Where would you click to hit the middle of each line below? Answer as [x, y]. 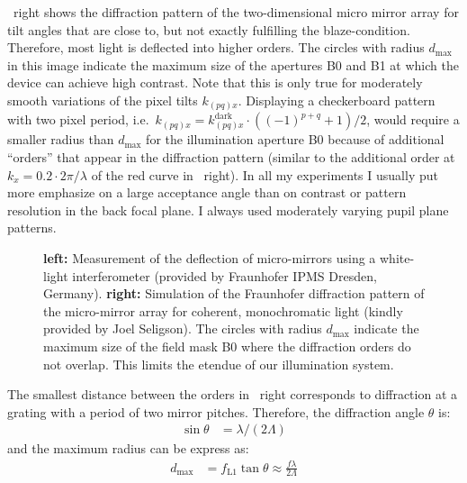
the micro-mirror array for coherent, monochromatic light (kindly [223, 310]
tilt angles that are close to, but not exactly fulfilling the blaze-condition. [209, 29]
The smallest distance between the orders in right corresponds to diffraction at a [232, 394]
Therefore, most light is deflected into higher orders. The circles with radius [216, 47]
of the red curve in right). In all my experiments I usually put [265, 174]
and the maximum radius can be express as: [128, 448]
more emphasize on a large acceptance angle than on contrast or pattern [207, 192]
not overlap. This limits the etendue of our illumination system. [219, 364]
